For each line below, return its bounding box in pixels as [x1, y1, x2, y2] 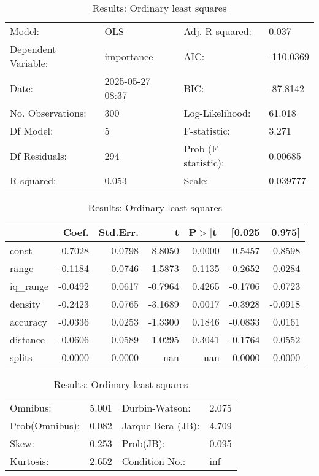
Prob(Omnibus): [10, 418, 80, 432]
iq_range [10, 279, 49, 293]
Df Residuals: [10, 148, 67, 163]
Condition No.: [121, 454, 186, 468]
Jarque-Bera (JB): [121, 418, 200, 432]
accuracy [10, 314, 47, 329]
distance [10, 332, 45, 346]
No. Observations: [10, 106, 86, 120]
